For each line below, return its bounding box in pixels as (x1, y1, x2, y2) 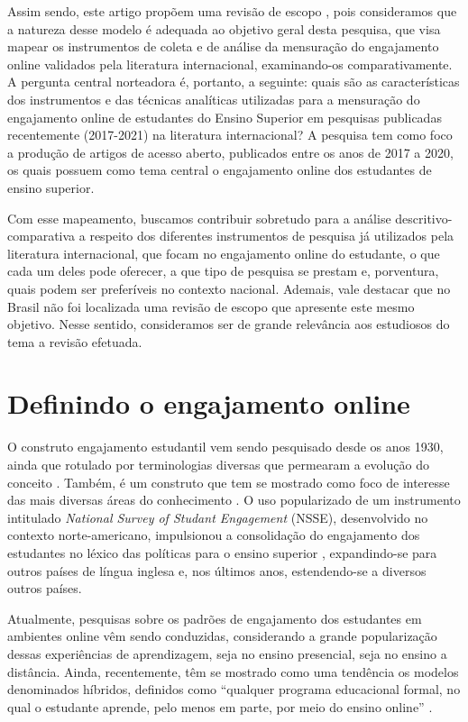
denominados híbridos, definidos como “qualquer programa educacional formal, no (7, 680, 461, 699)
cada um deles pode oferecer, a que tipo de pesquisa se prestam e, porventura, (7, 261, 439, 280)
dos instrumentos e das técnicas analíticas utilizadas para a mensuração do (7, 89, 420, 108)
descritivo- (395, 208, 453, 227)
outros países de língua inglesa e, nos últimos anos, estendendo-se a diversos (7, 561, 427, 580)
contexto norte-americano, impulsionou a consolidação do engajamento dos (7, 526, 420, 544)
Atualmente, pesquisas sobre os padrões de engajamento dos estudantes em (7, 608, 422, 627)
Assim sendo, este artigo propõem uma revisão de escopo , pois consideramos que (7, 2, 457, 20)
